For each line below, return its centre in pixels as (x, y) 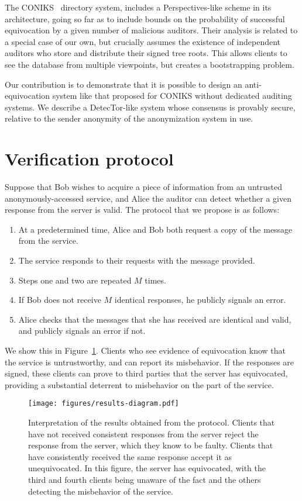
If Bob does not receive (60, 300)
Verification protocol (89, 159)
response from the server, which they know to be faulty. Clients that (151, 445)
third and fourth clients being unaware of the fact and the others (145, 479)
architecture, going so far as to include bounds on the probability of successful (145, 18)
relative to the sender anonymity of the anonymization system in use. (129, 118)
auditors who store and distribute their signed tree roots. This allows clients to (146, 53)
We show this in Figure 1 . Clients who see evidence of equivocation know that (145, 350)
